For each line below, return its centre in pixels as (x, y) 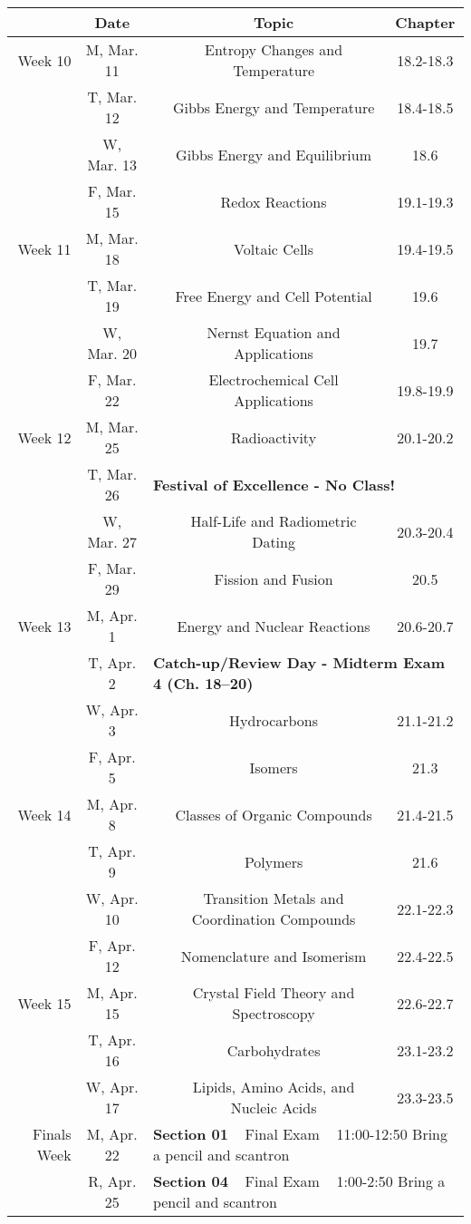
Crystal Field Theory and (274, 992)
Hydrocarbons (274, 720)
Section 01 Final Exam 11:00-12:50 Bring (300, 1134)
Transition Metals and (274, 898)
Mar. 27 (112, 542)
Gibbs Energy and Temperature (274, 107)
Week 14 (44, 814)
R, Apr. (112, 1181)
